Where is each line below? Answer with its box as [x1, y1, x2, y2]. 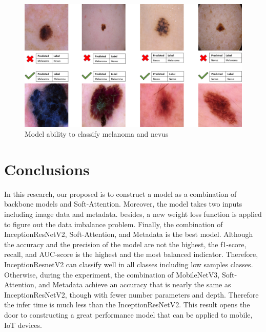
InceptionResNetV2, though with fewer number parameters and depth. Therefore [4, 289, 259, 300]
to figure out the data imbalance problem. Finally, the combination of [4, 218, 223, 229]
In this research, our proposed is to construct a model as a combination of [4, 188, 237, 199]
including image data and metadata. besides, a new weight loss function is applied [4, 209, 262, 219]
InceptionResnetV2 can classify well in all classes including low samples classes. [4, 259, 253, 269]
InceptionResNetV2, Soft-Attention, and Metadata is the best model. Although [4, 229, 253, 239]
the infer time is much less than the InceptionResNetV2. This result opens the [4, 299, 250, 310]
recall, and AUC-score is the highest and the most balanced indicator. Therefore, [4, 249, 258, 260]
